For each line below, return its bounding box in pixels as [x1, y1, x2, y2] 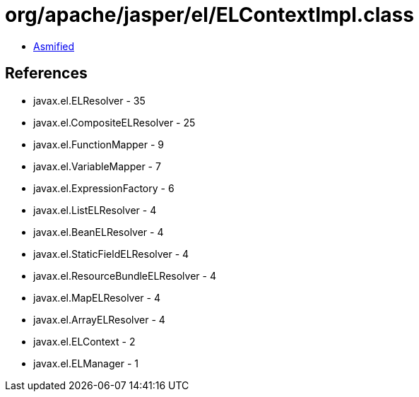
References [5, 64, 88, 83]
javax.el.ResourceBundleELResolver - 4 [33, 269, 216, 282]
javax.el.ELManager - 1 [33, 357, 138, 369]
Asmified [33, 40, 75, 52]
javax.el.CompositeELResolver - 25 [33, 116, 196, 129]
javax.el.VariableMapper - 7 [33, 160, 161, 172]
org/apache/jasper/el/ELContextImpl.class [5, 3, 414, 27]
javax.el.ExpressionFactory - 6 [33, 182, 175, 194]
